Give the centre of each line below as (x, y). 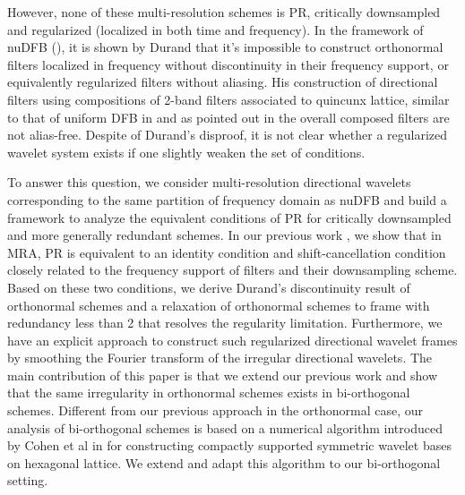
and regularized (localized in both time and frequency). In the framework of (215, 29)
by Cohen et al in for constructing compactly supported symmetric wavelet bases (229, 445)
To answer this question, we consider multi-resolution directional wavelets (209, 182)
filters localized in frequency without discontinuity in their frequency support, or (228, 64)
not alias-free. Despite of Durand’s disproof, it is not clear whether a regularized (228, 135)
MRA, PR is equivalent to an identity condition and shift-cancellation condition (227, 252)
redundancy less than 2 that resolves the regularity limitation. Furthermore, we (225, 323)
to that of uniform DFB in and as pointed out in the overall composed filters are (228, 117)
